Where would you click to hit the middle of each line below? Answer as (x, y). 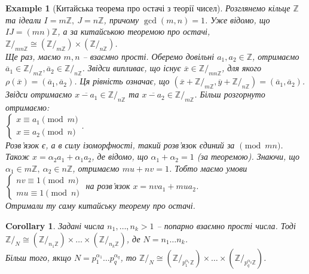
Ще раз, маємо (33, 56)
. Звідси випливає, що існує (131, 68)
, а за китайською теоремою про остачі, (134, 31)
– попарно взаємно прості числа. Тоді (226, 225)
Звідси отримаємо (39, 94)
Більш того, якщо (38, 257)
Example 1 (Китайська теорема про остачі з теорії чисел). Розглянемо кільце (148, 8)
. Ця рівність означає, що (122, 81)
